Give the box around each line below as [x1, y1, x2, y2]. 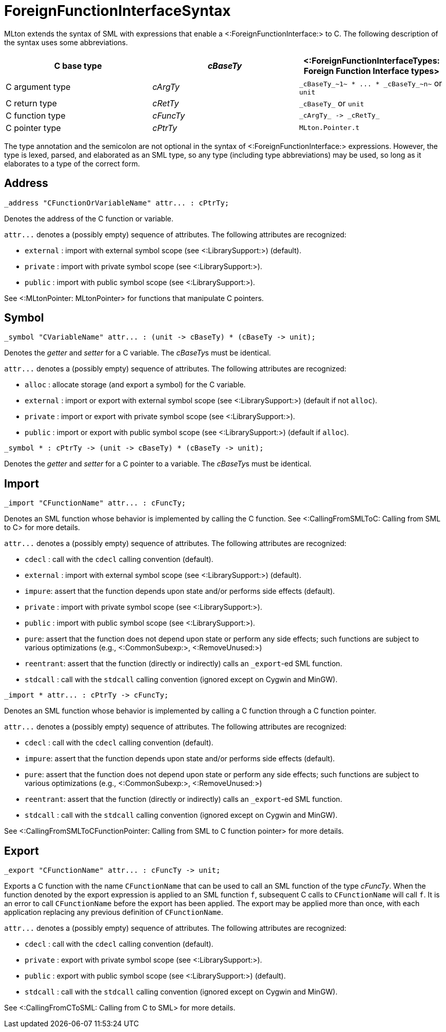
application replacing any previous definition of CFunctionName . [4, 908, 223, 917]
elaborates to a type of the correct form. [4, 159, 140, 168]
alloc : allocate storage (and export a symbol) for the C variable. [25, 380, 246, 389]
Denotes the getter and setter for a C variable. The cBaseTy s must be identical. [4, 348, 271, 358]
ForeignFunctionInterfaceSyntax [4, 2, 231, 20]
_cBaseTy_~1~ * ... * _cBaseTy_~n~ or [299, 78, 442, 88]
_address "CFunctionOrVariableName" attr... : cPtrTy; [4, 198, 229, 207]
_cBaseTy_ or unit [299, 98, 364, 108]
